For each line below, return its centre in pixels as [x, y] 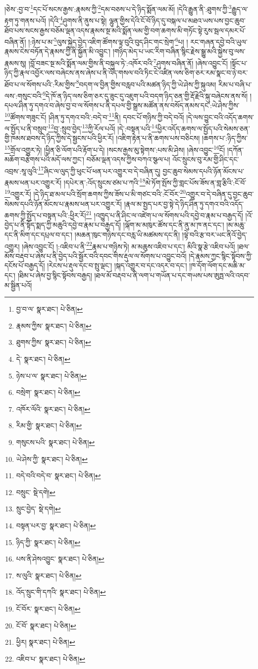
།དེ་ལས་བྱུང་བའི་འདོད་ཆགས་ [220, 117]
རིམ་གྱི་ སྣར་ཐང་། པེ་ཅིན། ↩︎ [49, 425]
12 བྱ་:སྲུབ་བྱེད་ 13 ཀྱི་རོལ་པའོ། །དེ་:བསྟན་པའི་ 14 [103, 128]
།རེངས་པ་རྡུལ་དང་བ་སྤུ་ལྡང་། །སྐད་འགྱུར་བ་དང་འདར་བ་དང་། [117, 265]
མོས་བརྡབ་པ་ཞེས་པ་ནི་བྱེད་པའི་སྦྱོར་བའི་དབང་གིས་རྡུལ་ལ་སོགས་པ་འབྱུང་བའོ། [96, 255]
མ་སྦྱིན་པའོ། [18, 285]
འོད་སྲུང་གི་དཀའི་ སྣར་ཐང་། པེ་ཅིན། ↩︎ [61, 592]
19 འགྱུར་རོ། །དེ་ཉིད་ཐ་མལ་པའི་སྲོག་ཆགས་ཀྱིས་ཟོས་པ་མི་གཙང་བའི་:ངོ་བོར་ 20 [95, 193]
